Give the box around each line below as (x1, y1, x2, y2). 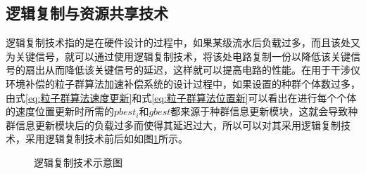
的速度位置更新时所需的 (6, 104, 114, 119)
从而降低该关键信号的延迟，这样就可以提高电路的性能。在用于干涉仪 (44, 62, 360, 77)
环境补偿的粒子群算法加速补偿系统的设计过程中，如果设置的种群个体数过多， (6, 76, 360, 91)
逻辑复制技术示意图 (34, 154, 122, 169)
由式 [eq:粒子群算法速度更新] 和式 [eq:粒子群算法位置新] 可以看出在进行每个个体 (6, 90, 357, 105)
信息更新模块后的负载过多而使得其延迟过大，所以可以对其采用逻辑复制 (15, 117, 341, 132)
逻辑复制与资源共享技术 (6, 2, 168, 24)
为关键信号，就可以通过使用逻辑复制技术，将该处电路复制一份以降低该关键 (6, 48, 351, 63)
